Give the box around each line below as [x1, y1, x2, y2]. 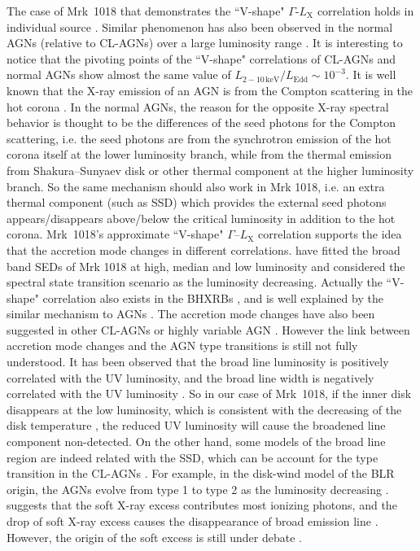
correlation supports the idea [258, 225, 402, 243]
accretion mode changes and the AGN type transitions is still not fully [7, 337, 358, 354]
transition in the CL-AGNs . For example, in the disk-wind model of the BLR [7, 465, 395, 482]
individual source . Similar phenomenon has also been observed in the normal [7, 18, 393, 35]
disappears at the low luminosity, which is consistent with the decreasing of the [7, 400, 402, 418]
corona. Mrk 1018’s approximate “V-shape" [7, 225, 224, 243]
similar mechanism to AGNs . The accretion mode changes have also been [7, 305, 375, 322]
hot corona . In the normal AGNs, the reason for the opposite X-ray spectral [7, 98, 389, 115]
